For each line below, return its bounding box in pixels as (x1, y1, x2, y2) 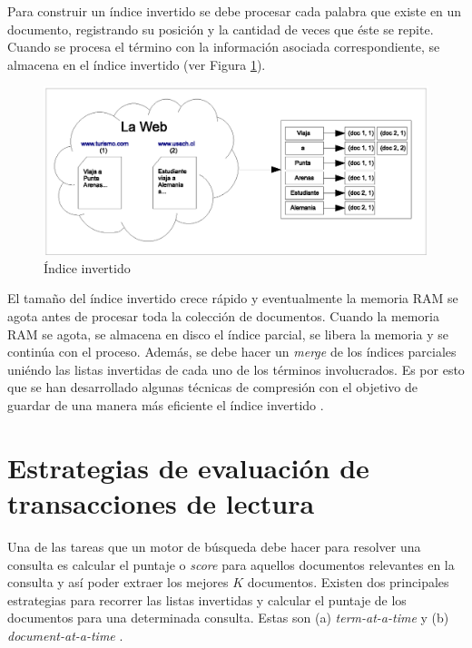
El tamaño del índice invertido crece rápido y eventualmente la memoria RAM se (7, 289, 458, 308)
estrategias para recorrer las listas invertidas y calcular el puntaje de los (7, 590, 407, 609)
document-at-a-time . (7, 625, 123, 644)
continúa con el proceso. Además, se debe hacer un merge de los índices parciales (7, 342, 457, 361)
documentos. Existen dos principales (247, 573, 449, 592)
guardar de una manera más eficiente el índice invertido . (7, 396, 324, 415)
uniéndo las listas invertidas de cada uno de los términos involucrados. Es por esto (7, 359, 465, 378)
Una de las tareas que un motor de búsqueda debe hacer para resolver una (7, 536, 421, 555)
